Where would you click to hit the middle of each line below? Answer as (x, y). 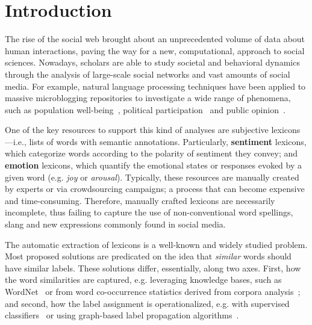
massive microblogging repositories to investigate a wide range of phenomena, (148, 98)
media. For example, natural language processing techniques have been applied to (155, 86)
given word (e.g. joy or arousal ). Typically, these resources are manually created (152, 177)
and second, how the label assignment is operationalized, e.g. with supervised (147, 303)
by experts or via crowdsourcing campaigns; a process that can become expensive (155, 189)
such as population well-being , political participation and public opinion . (145, 109)
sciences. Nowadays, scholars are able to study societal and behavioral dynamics (152, 62)
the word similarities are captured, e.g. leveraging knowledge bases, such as (143, 280)
